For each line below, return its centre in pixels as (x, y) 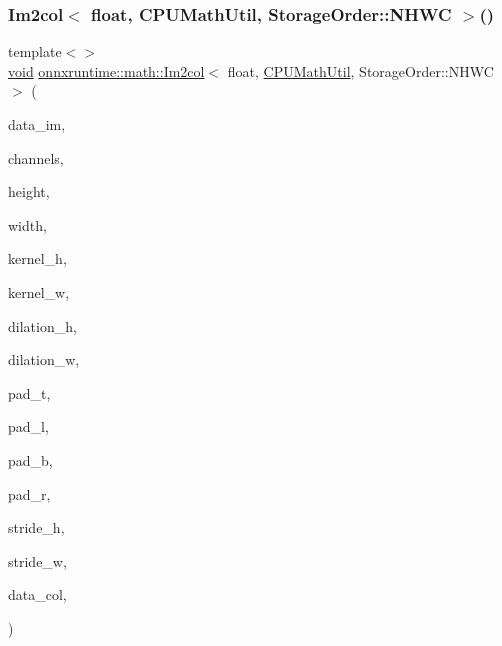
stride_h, (36, 527)
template (35, 51)
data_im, (37, 124)
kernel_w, (39, 291)
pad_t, (29, 392)
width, (27, 224)
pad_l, (28, 426)
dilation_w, (44, 359)
